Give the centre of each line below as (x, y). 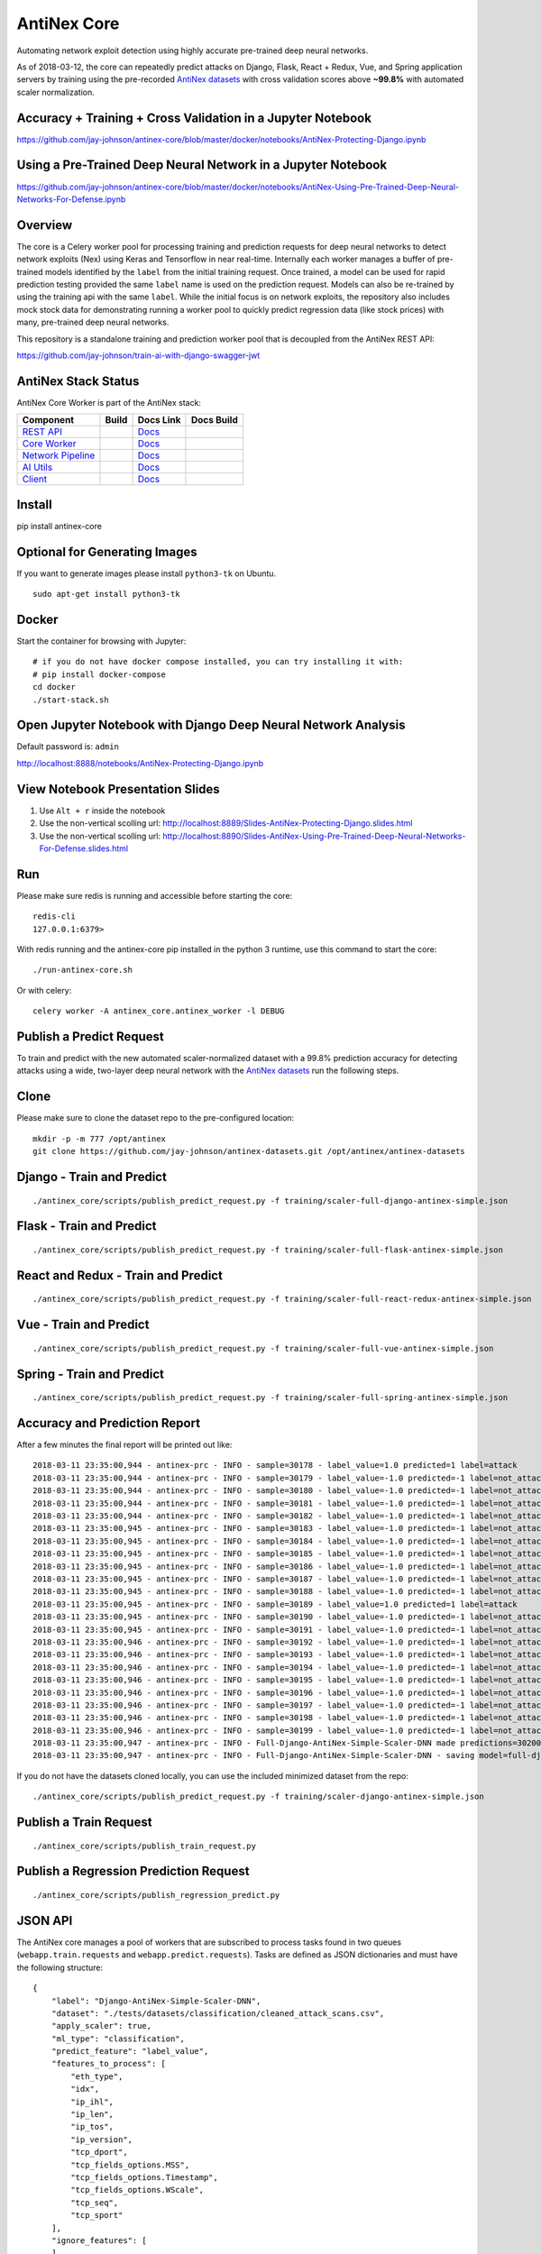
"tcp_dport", (99, 2152)
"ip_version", (102, 2139)
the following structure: (60, 1967)
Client (35, 480)
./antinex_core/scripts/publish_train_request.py (145, 1846)
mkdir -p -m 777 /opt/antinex (100, 1139)
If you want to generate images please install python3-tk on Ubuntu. (147, 573)
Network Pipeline (59, 455)
